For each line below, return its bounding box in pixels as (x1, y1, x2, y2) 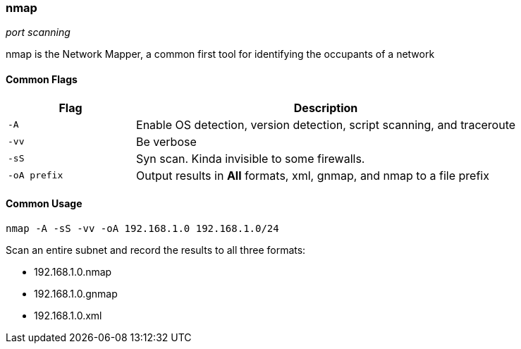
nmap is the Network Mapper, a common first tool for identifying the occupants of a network (6, 48, 435, 61)
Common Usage (6, 197, 82, 210)
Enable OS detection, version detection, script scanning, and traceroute (136, 117, 516, 132)
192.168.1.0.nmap (34, 265, 112, 278)
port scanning (6, 26, 71, 39)
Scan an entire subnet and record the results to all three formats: (6, 243, 306, 256)
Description (293, 100, 358, 115)
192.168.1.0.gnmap (34, 287, 118, 300)
